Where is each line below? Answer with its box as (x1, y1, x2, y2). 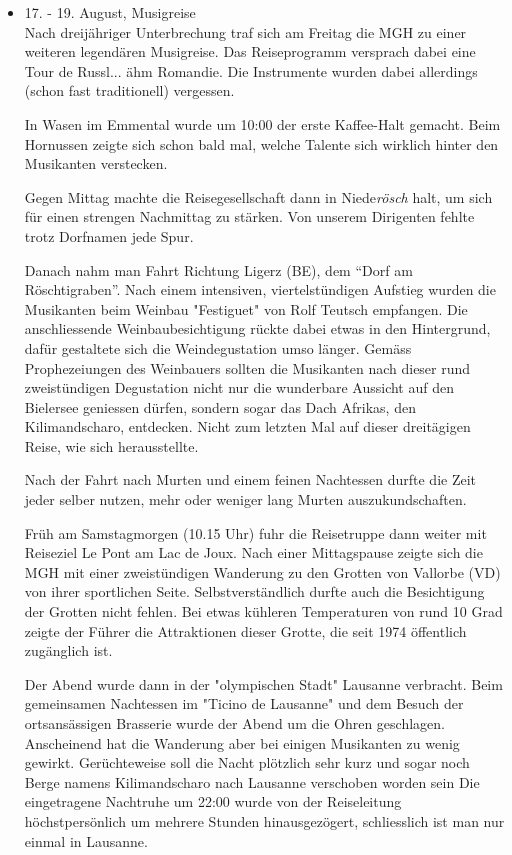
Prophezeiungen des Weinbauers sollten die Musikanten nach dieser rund (24, 357, 471, 378)
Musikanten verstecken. (24, 153, 168, 174)
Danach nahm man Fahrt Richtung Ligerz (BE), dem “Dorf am (24, 259, 413, 280)
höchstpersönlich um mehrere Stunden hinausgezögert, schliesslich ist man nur (24, 810, 505, 831)
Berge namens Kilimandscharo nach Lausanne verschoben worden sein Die (24, 771, 480, 792)
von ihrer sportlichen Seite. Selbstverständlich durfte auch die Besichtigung (24, 581, 485, 602)
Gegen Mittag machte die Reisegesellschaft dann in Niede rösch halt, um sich (24, 186, 493, 207)
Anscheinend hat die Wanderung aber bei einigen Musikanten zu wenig (24, 732, 460, 753)
